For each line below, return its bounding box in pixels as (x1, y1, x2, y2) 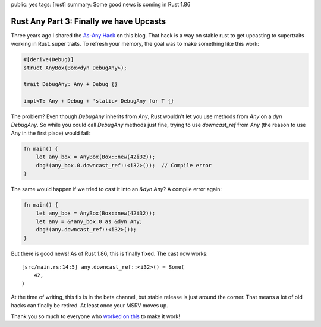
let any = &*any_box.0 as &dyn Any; (36, 218, 143, 225)
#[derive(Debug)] (23, 56, 74, 63)
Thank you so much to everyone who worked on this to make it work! (11, 313, 181, 320)
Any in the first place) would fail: (11, 129, 90, 136)
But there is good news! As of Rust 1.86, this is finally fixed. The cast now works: (11, 250, 208, 257)
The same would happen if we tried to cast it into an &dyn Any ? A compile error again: (11, 186, 222, 193)
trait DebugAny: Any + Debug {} (23, 81, 118, 88)
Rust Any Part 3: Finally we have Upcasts (11, 16, 166, 26)
